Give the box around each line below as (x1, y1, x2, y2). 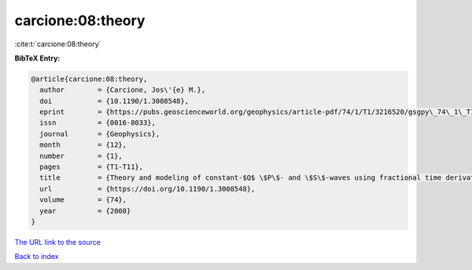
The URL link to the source (14, 237, 101, 246)
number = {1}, (39, 151, 124, 160)
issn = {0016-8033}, (39, 119, 157, 127)
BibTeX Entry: (14, 53, 61, 63)
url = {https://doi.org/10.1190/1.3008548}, (39, 184, 256, 193)
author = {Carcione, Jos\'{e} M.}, (39, 86, 206, 94)
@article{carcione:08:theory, (31, 75, 148, 83)
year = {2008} (39, 206, 131, 215)
